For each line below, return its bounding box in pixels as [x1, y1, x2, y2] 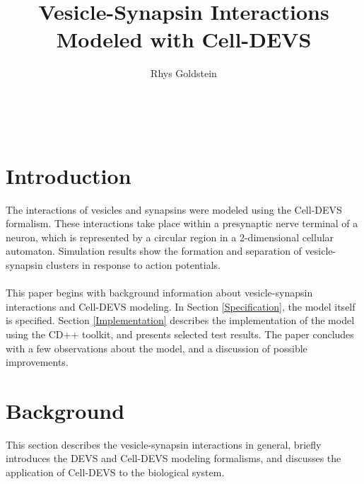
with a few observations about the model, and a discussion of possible [6, 340, 307, 355]
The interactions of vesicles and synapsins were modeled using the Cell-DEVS [6, 202, 342, 217]
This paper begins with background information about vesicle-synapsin [6, 285, 313, 300]
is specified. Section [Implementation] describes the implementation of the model [6, 313, 355, 328]
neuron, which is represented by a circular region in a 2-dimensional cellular [6, 229, 334, 244]
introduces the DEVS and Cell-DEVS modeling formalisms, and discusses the [6, 451, 341, 466]
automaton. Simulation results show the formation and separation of [6, 243, 302, 258]
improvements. [6, 355, 69, 369]
